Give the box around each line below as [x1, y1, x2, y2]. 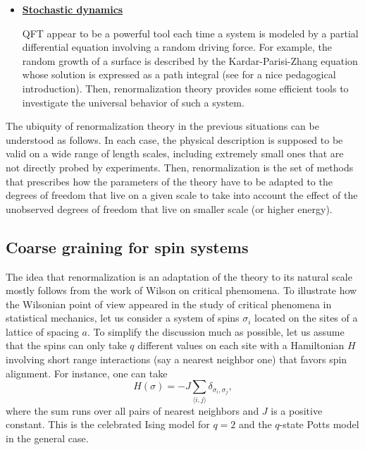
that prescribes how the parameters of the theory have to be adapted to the [6, 174, 333, 188]
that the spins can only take [6, 338, 127, 353]
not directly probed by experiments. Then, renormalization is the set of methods [6, 159, 354, 174]
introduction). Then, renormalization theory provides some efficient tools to [22, 80, 349, 95]
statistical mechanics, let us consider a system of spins [6, 310, 240, 325]
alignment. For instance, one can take [6, 365, 168, 380]
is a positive [271, 403, 323, 418]
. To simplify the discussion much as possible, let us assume [87, 324, 345, 339]
